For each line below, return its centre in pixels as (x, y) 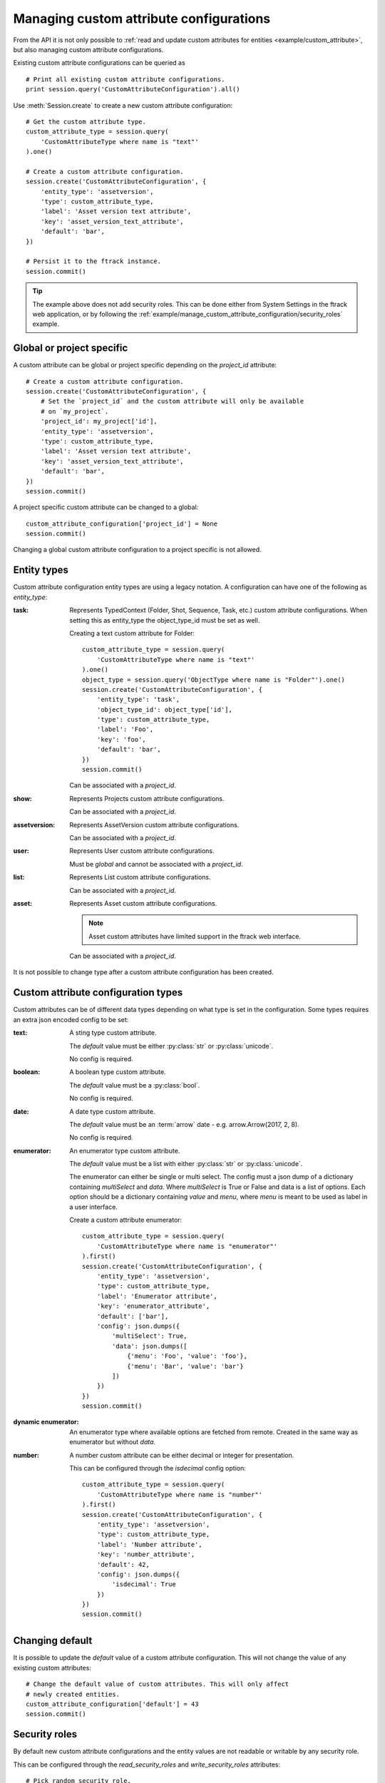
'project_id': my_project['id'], (99, 422)
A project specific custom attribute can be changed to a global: (106, 507)
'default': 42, (123, 1564)
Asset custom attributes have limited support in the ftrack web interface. (195, 936)
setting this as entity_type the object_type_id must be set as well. (165, 620)
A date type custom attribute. (112, 1111)
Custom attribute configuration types (98, 992)
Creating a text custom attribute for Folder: (132, 633)
